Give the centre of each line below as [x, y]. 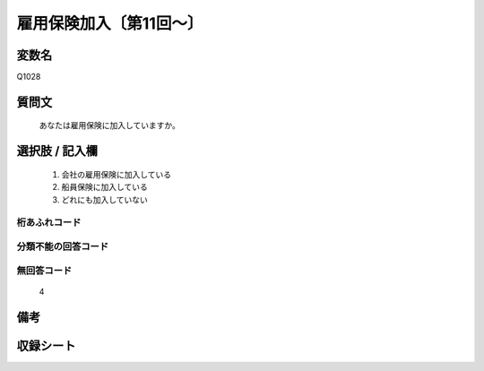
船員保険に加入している [104, 187]
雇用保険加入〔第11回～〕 [110, 23]
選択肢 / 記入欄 [57, 151]
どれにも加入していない [104, 199]
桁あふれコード [49, 222]
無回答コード [44, 271]
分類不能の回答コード [63, 246]
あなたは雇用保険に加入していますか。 [110, 125]
